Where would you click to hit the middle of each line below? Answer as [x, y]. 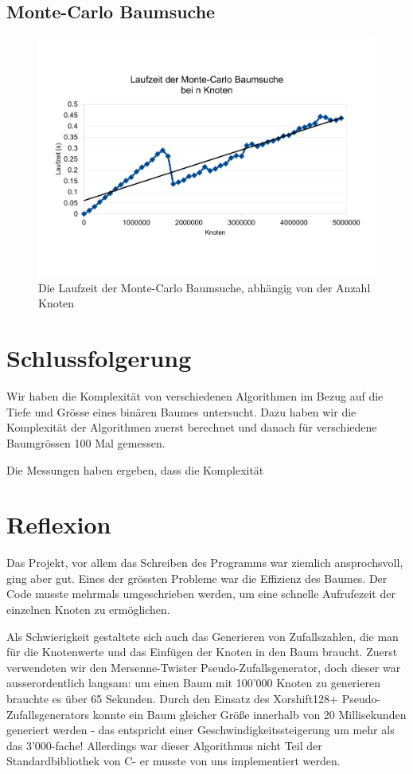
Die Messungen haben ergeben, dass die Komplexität [135, 469]
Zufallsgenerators [48, 714]
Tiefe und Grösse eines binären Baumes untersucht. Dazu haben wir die [181, 411]
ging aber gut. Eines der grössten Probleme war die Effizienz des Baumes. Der [197, 578]
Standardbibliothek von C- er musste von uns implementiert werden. [173, 761]
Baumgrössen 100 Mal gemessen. [86, 442]
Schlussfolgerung [99, 358]
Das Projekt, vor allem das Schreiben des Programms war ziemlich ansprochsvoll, [205, 563]
